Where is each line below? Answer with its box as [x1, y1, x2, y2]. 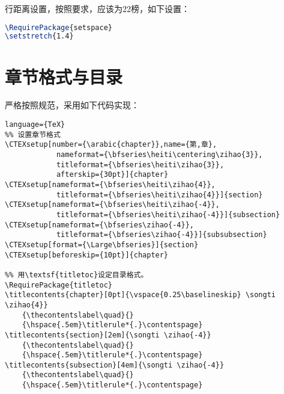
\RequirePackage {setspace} [5, 23, 112, 32]
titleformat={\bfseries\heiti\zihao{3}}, [56, 160, 225, 169]
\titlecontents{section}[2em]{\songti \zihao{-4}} [5, 330, 211, 339]
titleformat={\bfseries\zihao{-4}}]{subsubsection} [56, 230, 267, 239]
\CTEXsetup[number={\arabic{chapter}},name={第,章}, [5, 140, 217, 149]
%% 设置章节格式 [5, 130, 61, 139]
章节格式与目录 [5, 64, 123, 88]
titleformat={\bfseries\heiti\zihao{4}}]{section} [56, 190, 263, 199]
